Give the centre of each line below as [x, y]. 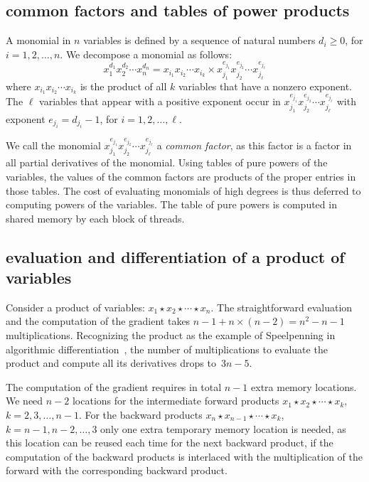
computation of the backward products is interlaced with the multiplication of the [184, 456]
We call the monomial [53, 145]
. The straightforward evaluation [282, 307]
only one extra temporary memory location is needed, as [223, 428]
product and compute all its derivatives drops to [111, 363]
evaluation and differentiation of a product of [175, 256]
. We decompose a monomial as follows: [146, 54]
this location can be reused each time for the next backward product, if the [170, 443]
